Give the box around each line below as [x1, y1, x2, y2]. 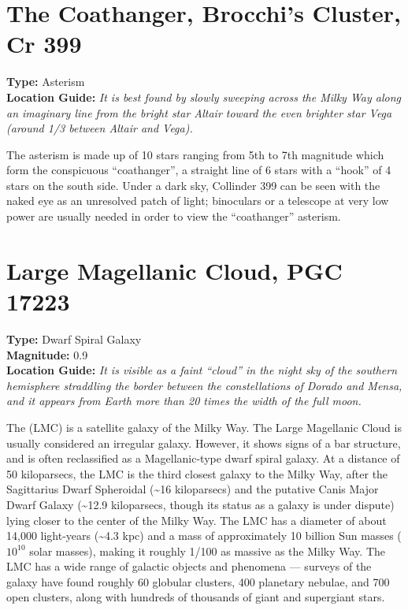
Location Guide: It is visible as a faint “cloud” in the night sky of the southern [6, 362, 398, 378]
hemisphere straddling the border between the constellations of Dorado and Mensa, [6, 377, 402, 393]
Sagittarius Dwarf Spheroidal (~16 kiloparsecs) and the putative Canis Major [6, 481, 379, 497]
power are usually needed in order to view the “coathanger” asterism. [6, 208, 341, 225]
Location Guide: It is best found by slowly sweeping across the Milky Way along [6, 88, 401, 105]
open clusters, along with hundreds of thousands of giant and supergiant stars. [6, 589, 385, 605]
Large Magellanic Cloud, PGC [6, 254, 343, 286]
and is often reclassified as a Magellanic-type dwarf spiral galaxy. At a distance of [6, 450, 400, 467]
